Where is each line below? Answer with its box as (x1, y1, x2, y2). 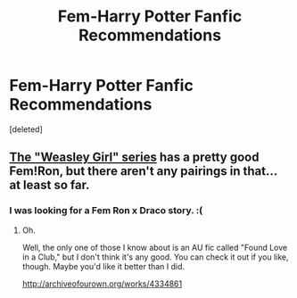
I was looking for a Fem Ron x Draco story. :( (9, 204, 203, 217)
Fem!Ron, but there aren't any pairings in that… (9, 163, 278, 179)
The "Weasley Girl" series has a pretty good (9, 150, 260, 165)
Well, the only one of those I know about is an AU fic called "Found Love (21, 242, 288, 252)
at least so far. (9, 178, 90, 193)
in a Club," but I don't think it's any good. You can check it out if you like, (21, 252, 289, 262)
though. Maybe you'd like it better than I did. (21, 261, 186, 271)
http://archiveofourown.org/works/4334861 (21, 278, 183, 289)
